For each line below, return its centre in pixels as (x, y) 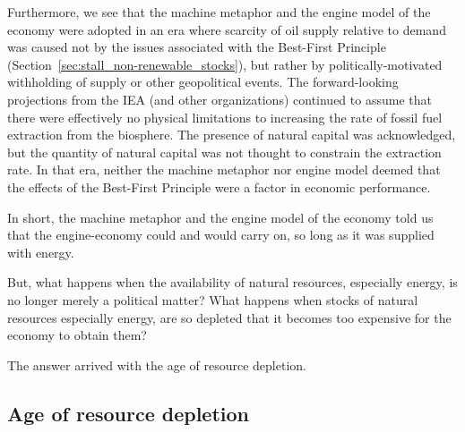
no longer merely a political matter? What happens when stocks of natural (213, 299)
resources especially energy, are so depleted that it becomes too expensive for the (229, 317)
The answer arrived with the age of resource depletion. (157, 364)
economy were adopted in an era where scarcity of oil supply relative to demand (227, 29)
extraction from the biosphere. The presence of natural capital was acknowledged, (232, 135)
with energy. (41, 252)
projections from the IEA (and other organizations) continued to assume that (220, 99)
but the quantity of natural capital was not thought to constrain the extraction (224, 152)
